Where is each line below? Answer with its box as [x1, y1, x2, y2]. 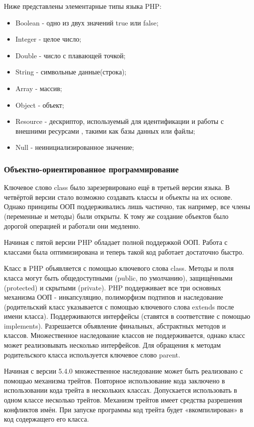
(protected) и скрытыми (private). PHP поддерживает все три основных [4, 282, 221, 292]
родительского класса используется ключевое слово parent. [4, 349, 181, 359]
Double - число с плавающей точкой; [15, 50, 126, 60]
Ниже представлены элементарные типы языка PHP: [4, 1, 162, 11]
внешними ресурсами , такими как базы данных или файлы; [15, 125, 195, 136]
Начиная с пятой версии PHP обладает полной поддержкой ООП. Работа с [4, 237, 228, 247]
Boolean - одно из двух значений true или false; [15, 17, 159, 27]
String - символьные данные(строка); [15, 67, 127, 77]
